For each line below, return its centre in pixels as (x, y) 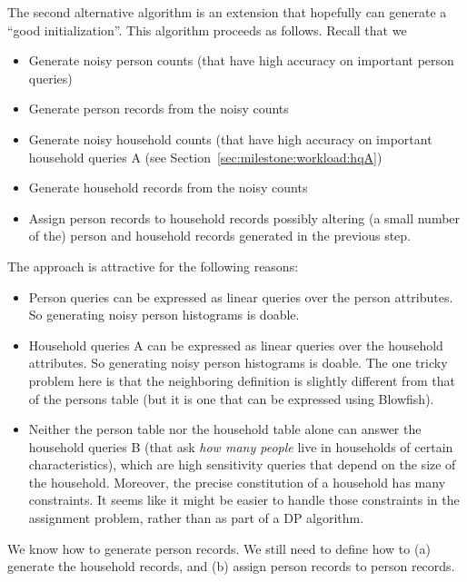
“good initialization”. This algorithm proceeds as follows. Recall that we (207, 30)
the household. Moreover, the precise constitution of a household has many (237, 482)
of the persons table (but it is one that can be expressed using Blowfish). (231, 398)
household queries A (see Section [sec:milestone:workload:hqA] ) (205, 157)
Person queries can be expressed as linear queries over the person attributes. (241, 296)
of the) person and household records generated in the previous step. (220, 236)
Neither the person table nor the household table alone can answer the (225, 429)
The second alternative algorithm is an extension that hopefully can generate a (227, 12)
